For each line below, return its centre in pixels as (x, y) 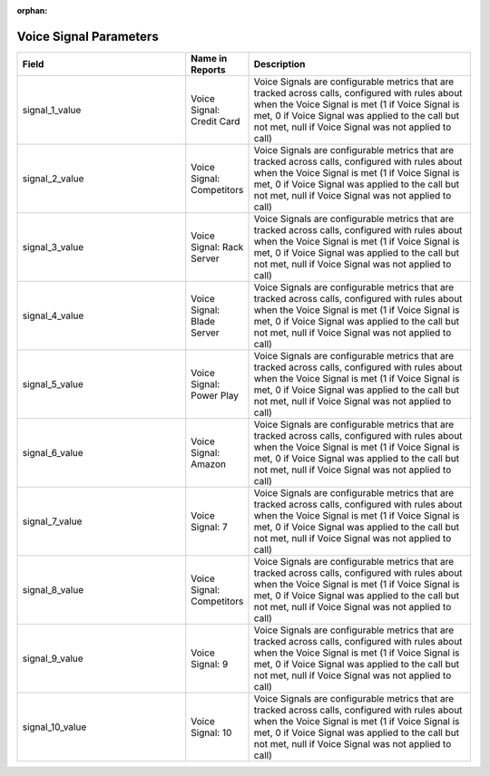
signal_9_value (53, 658)
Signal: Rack (217, 247)
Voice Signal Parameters (88, 36)
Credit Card (216, 121)
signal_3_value (53, 247)
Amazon (209, 464)
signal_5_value (53, 383)
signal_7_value (52, 521)
